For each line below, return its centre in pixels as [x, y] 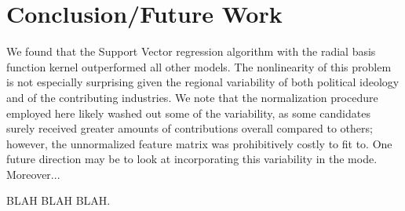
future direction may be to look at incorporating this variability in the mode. [192, 159]
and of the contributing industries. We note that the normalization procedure [192, 97]
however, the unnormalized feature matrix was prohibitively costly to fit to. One [199, 143]
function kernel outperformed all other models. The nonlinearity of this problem [199, 66]
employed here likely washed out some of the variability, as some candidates [188, 113]
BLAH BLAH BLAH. [58, 200]
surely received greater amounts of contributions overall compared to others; [190, 128]
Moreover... [33, 174]
